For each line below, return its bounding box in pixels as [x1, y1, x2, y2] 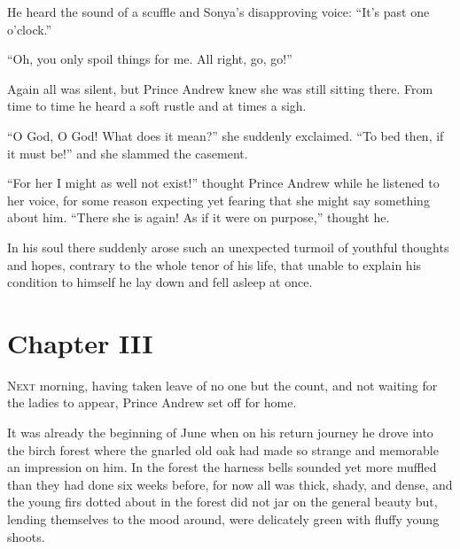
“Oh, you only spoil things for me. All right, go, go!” [7, 50, 292, 68]
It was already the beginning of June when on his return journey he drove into [7, 423, 433, 442]
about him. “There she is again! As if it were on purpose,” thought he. [7, 208, 390, 227]
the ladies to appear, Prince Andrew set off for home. [7, 393, 297, 412]
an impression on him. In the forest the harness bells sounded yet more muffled [7, 458, 437, 476]
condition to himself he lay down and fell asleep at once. [7, 273, 313, 291]
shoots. [7, 527, 45, 545]
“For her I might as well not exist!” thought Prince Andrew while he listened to [7, 174, 440, 192]
